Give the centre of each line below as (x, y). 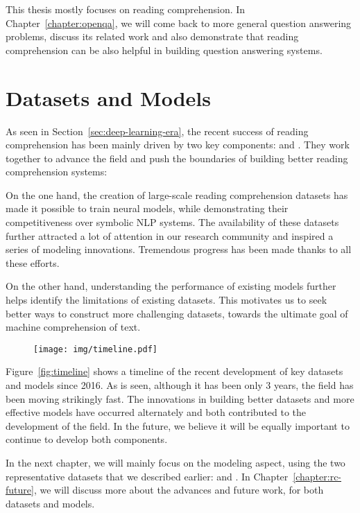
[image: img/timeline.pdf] (95, 349)
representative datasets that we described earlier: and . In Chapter (147, 476)
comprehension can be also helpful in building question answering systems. (164, 50)
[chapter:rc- (317, 476)
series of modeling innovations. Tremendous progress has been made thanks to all (179, 249)
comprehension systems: (57, 172)
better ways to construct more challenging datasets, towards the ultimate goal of (177, 313)
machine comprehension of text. (73, 327)
